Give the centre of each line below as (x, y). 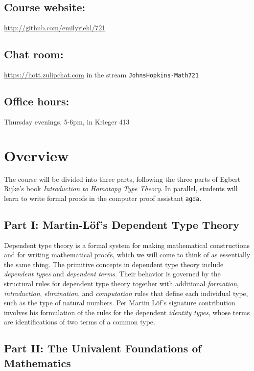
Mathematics (37, 362)
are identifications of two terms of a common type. (80, 322)
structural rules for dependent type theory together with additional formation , (122, 283)
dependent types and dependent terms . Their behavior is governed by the (112, 274)
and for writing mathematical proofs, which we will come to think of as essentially (127, 255)
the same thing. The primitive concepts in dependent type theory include (114, 264)
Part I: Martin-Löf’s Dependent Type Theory (122, 224)
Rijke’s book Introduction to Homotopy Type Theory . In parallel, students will (121, 188)
